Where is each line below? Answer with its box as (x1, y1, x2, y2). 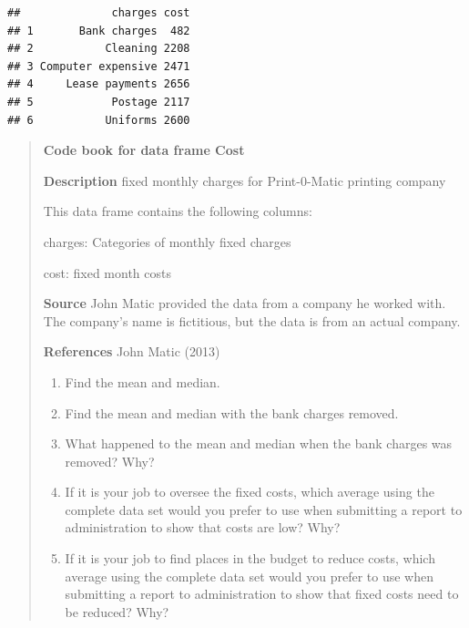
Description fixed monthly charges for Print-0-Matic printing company (43, 170, 446, 190)
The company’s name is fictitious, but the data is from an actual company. (43, 311, 461, 330)
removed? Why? (65, 451, 155, 470)
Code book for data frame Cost (43, 140, 245, 160)
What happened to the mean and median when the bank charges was (65, 434, 453, 453)
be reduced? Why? (65, 602, 169, 621)
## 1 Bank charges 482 (7, 24, 190, 37)
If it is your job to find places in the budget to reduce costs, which (65, 549, 435, 568)
